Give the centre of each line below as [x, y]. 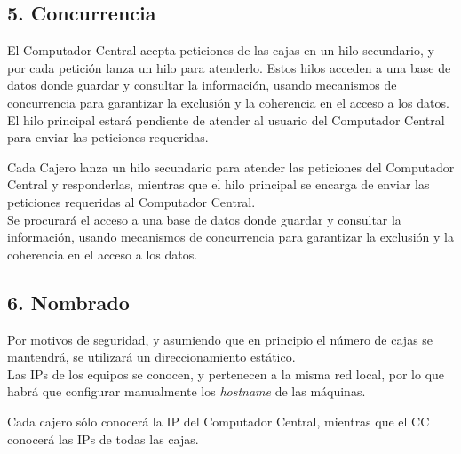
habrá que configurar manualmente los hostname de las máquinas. [187, 391]
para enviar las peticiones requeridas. [108, 137]
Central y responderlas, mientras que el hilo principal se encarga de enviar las [219, 184]
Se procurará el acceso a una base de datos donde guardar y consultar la [204, 219]
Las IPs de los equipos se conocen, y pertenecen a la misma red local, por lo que [226, 374]
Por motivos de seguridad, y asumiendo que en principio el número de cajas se [220, 339]
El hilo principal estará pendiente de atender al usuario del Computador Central [226, 119]
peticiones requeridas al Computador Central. [131, 201]
